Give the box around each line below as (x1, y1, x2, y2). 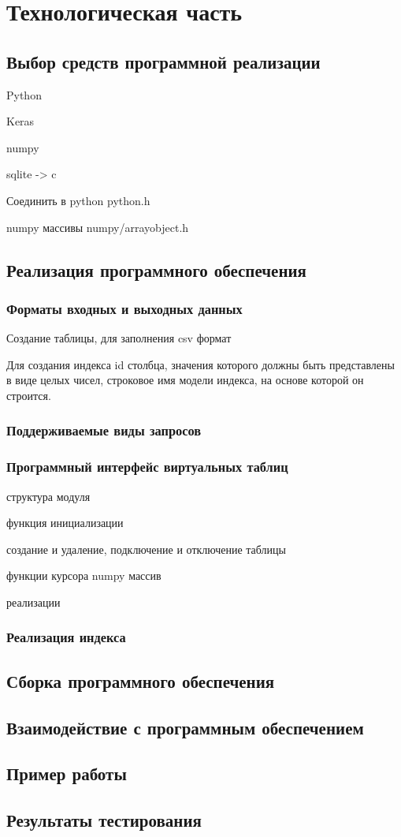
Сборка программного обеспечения (6, 668, 275, 693)
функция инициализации (6, 514, 124, 531)
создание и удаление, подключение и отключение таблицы (6, 540, 286, 557)
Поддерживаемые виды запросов (6, 420, 202, 440)
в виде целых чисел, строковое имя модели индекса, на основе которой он (6, 372, 364, 388)
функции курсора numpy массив (6, 567, 162, 584)
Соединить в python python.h (6, 192, 150, 208)
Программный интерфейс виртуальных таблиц (6, 457, 288, 476)
